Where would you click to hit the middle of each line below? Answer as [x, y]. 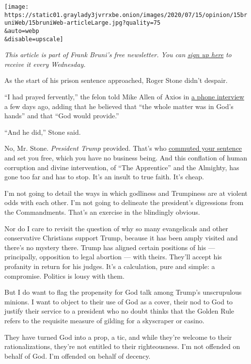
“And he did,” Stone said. [43, 132]
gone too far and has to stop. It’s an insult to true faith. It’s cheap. [104, 177]
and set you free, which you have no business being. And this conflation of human [126, 158]
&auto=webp [22, 31]
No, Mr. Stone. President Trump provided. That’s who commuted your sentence [123, 148]
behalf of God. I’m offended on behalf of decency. [78, 356]
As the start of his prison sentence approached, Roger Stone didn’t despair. [116, 80]
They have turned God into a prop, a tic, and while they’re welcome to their [118, 337]
